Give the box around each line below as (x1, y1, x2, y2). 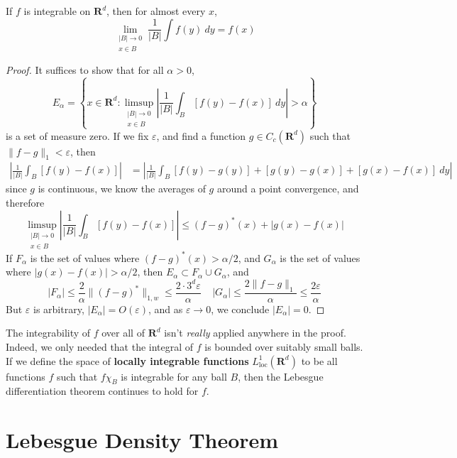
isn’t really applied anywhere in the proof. (164, 325, 346, 340)
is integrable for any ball (121, 369, 227, 383)
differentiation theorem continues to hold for (6, 383, 199, 398)
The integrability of (6, 325, 91, 340)
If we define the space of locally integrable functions (6, 353, 249, 368)
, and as (148, 301, 183, 316)
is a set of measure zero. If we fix (6, 128, 149, 143)
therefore (6, 195, 45, 210)
